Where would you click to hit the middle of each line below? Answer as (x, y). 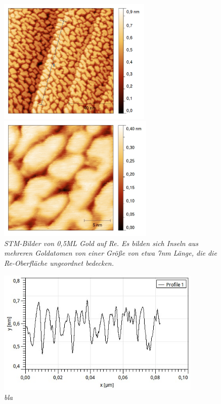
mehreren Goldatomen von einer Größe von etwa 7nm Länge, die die (111, 253)
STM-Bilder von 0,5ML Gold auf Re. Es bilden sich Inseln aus (101, 243)
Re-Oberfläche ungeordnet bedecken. (59, 262)
